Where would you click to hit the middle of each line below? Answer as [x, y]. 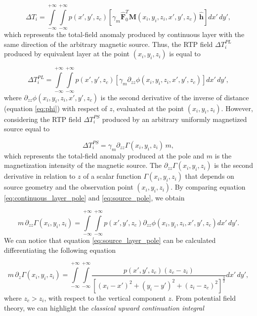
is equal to [185, 54]
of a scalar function [112, 176]
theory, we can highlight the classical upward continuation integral [104, 307]
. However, [237, 108]
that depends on [210, 176]
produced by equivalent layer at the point [67, 54]
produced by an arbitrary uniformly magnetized [174, 119]
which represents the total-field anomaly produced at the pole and [104, 155]
